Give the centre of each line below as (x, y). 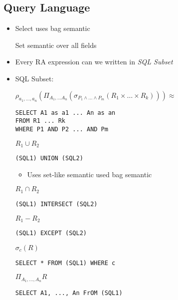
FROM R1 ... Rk (40, 121)
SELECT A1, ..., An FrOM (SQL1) (69, 293)
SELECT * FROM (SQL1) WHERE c (65, 263)
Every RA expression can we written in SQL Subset (94, 62)
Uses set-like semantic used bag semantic (89, 174)
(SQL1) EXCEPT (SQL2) (51, 233)
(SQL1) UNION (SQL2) (49, 158)
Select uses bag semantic (53, 28)
